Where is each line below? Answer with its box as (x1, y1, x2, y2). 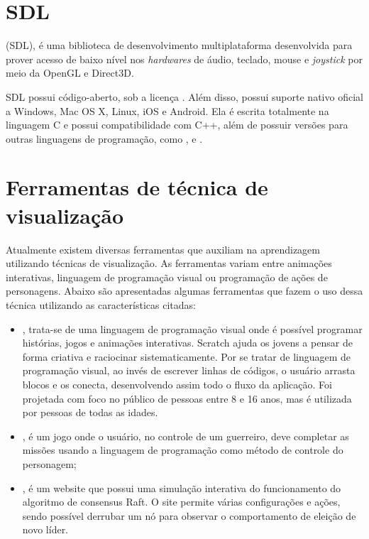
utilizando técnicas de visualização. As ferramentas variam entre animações (6, 256, 332, 271)
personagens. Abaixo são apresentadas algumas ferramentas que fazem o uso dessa (6, 283, 363, 298)
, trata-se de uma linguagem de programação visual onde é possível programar (22, 321, 363, 336)
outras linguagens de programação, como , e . (6, 131, 203, 146)
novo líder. (22, 522, 69, 537)
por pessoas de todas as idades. (22, 405, 158, 420)
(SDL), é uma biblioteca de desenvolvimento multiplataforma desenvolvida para (6, 38, 353, 53)
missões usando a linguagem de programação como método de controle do (22, 442, 343, 457)
